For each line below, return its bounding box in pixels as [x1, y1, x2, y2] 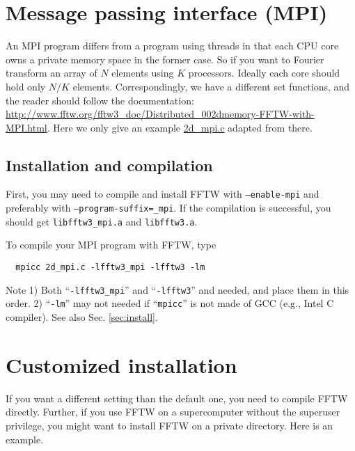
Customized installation [6, 350, 237, 379]
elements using [111, 65, 174, 80]
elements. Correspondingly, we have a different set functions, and [72, 79, 350, 93]
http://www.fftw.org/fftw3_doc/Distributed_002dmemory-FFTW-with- [6, 106, 315, 121]
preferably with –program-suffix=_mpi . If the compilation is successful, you [6, 200, 331, 215]
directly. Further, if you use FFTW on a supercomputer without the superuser [6, 404, 340, 419]
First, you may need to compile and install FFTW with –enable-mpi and [6, 187, 319, 201]
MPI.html [6, 120, 47, 134]
